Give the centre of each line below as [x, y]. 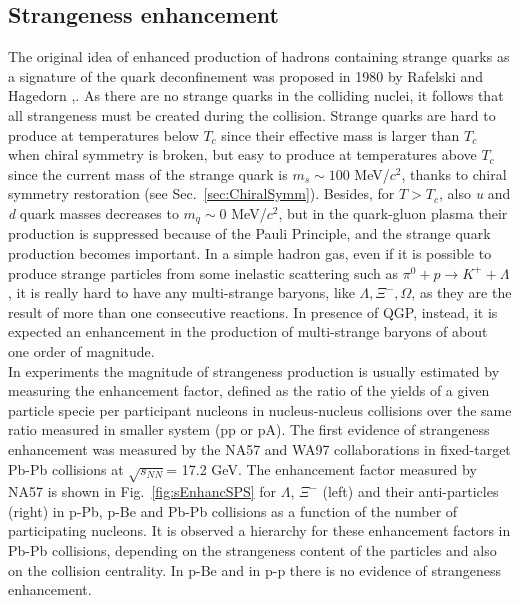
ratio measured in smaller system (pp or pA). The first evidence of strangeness [249, 429]
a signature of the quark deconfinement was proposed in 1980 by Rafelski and [246, 75]
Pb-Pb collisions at [66, 468]
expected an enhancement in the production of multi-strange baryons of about [248, 331]
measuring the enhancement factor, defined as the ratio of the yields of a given [249, 390]
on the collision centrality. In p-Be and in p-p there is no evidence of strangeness [255, 569]
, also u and [474, 193]
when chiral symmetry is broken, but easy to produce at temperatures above [242, 154]
